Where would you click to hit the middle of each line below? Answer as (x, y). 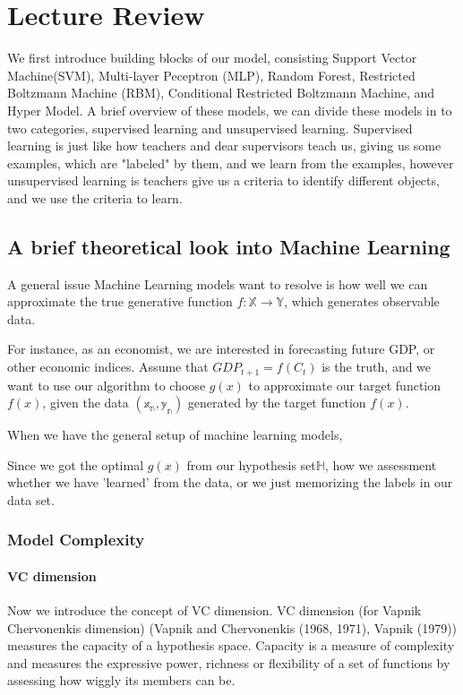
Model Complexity (76, 540)
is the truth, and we (377, 367)
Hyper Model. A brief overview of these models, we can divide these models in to (230, 110)
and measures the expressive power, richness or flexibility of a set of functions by (229, 662)
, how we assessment (381, 464)
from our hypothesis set (251, 464)
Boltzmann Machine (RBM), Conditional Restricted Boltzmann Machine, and (221, 93)
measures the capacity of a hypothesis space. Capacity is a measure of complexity (231, 645)
